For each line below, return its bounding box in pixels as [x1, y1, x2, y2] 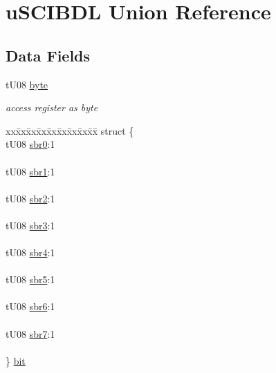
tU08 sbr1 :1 [6, 164, 55, 178]
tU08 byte [6, 77, 48, 91]
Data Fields [6, 44, 91, 66]
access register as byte [6, 100, 98, 115]
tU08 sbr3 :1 [6, 218, 55, 232]
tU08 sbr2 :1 [6, 191, 55, 205]
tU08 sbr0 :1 [6, 137, 55, 151]
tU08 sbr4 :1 [6, 245, 55, 260]
